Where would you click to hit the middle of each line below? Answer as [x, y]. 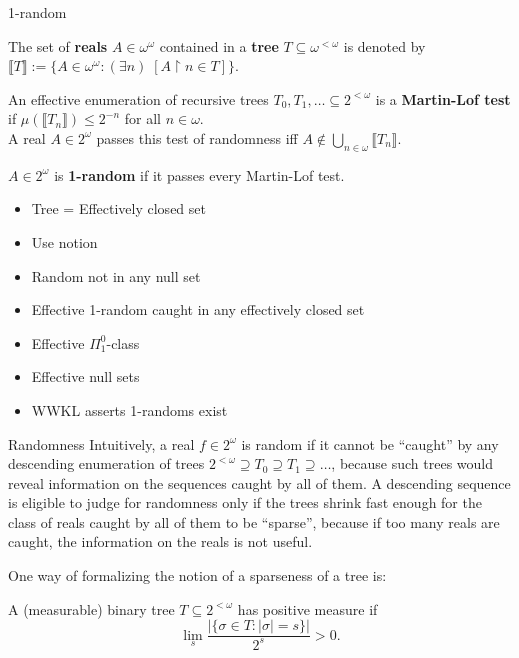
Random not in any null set [116, 275]
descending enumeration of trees [106, 463]
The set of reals [58, 45]
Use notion [64, 241]
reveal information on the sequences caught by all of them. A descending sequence [259, 482]
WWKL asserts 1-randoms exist [129, 409]
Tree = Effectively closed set [118, 208]
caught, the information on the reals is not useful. [160, 541]
